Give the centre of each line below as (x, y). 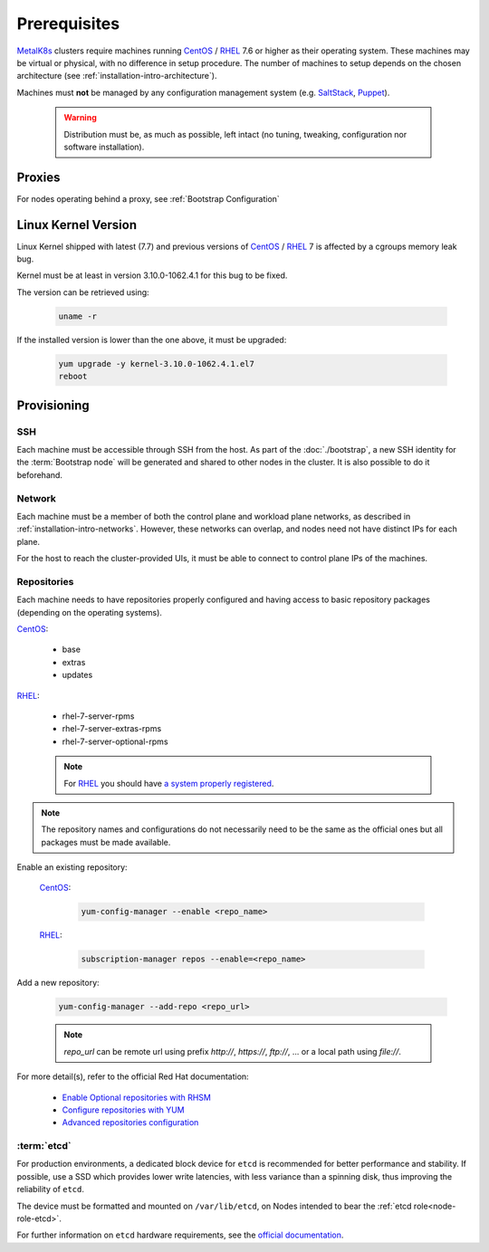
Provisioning (53, 405)
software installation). (104, 147)
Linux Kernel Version (77, 225)
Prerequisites (68, 24)
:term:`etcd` (44, 1146)
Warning (80, 118)
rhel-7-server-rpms (98, 716)
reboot (73, 377)
